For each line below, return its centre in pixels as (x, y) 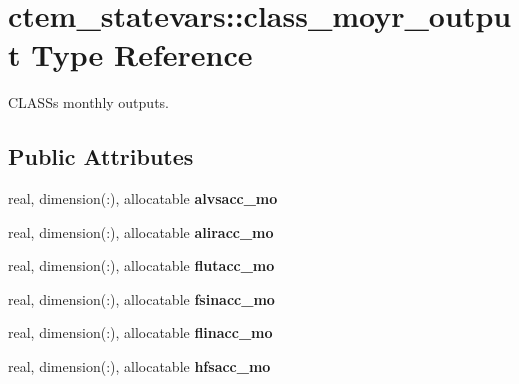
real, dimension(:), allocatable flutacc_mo (141, 265)
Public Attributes (101, 156)
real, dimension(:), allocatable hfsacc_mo (139, 366)
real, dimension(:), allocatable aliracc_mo (141, 231)
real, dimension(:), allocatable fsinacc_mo (141, 298)
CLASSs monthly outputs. (88, 102)
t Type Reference (130, 54)
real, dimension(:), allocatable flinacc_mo (140, 332)
